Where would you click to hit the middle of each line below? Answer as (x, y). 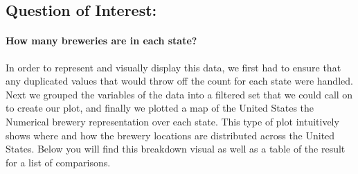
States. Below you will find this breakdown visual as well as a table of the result (176, 149)
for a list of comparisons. (58, 162)
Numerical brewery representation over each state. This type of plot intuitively (172, 121)
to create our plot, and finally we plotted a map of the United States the (160, 108)
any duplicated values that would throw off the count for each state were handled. (179, 81)
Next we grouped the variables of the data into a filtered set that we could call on (179, 94)
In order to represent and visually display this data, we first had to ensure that (173, 67)
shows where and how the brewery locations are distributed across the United (170, 135)
